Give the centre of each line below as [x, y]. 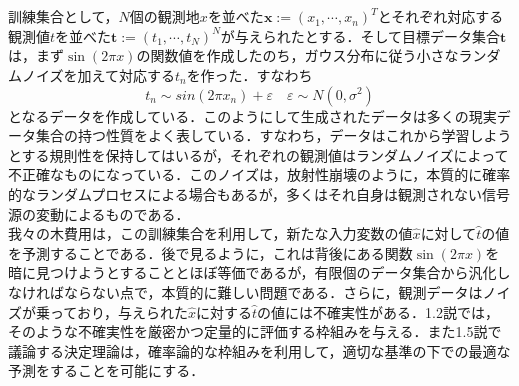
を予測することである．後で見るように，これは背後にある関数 [210, 252]
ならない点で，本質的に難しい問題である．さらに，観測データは [273, 291]
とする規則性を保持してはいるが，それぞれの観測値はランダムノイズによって [258, 154]
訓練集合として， [63, 16]
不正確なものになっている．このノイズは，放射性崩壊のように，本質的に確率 [259, 174]
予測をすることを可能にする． [106, 370]
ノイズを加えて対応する [98, 74]
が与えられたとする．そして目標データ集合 [360, 35]
